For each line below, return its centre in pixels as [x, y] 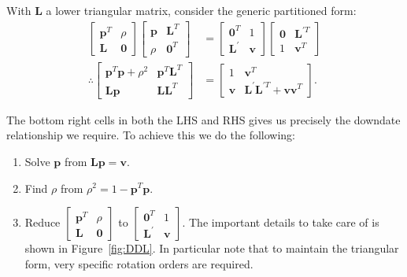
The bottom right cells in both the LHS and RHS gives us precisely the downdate [203, 119]
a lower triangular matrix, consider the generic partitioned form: [201, 10]
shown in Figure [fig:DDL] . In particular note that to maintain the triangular [212, 248]
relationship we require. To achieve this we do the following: [151, 135]
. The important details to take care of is [281, 222]
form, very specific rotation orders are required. [139, 263]
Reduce [43, 222]
